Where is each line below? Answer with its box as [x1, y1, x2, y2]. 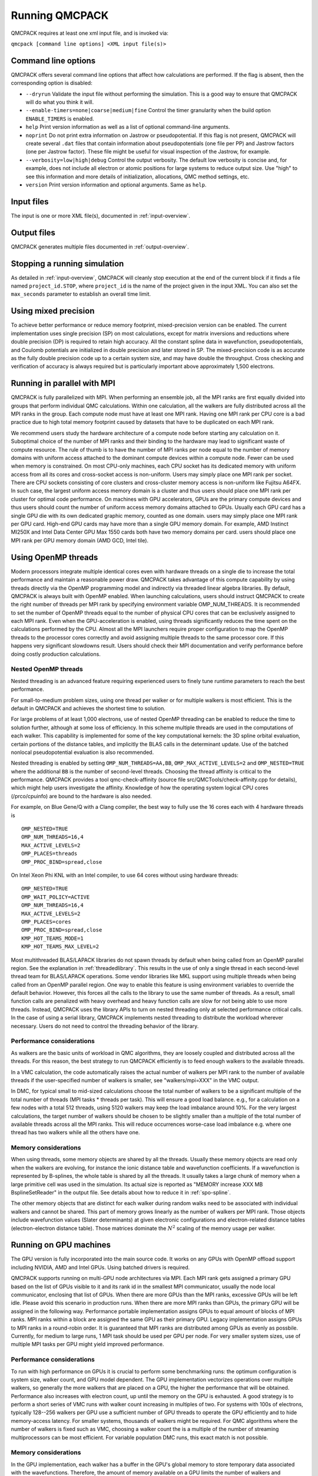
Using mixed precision [11, 306, 95, 316]
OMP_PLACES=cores [21, 918, 71, 925]
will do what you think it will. [25, 99, 94, 106]
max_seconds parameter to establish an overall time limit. [11, 290, 151, 298]
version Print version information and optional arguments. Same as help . [25, 181, 207, 188]
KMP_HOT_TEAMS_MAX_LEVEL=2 [21, 943, 100, 950]
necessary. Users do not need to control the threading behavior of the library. [11, 1022, 199, 1030]
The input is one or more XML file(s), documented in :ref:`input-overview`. [11, 212, 191, 219]
